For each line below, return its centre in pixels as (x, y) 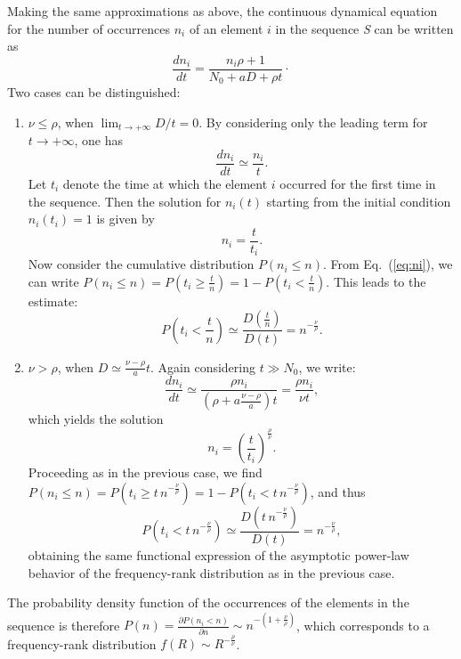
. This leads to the (376, 281)
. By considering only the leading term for (313, 122)
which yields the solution (96, 419)
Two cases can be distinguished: (94, 92)
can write (53, 281)
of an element (226, 28)
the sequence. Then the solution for (125, 201)
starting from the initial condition (359, 201)
